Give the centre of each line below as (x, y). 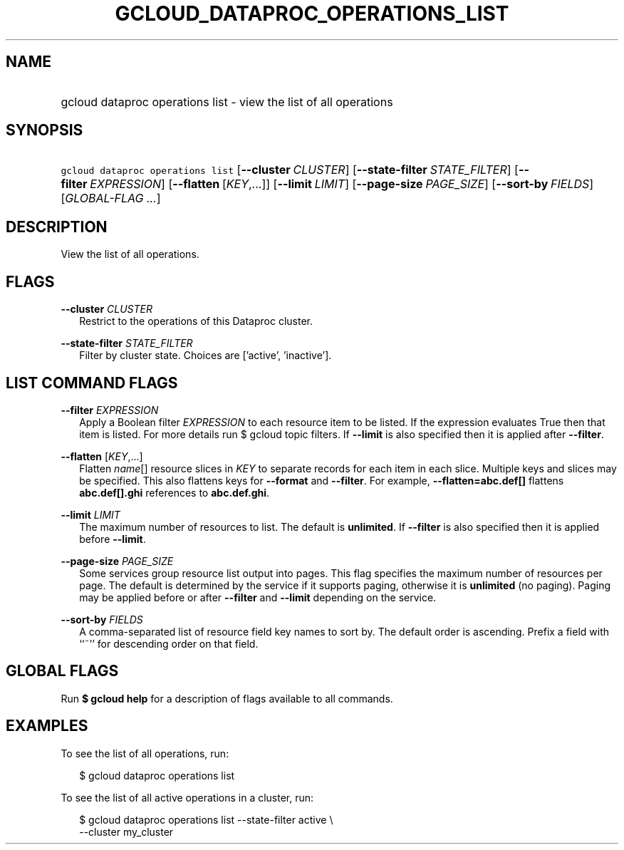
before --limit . (113, 539)
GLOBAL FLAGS (62, 671)
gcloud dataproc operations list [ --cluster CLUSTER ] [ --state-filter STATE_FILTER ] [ (290, 170)
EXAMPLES (47, 726)
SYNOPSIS (45, 130)
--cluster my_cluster (126, 831)
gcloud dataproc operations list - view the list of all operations (227, 102)
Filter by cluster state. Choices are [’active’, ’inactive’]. (206, 356)
